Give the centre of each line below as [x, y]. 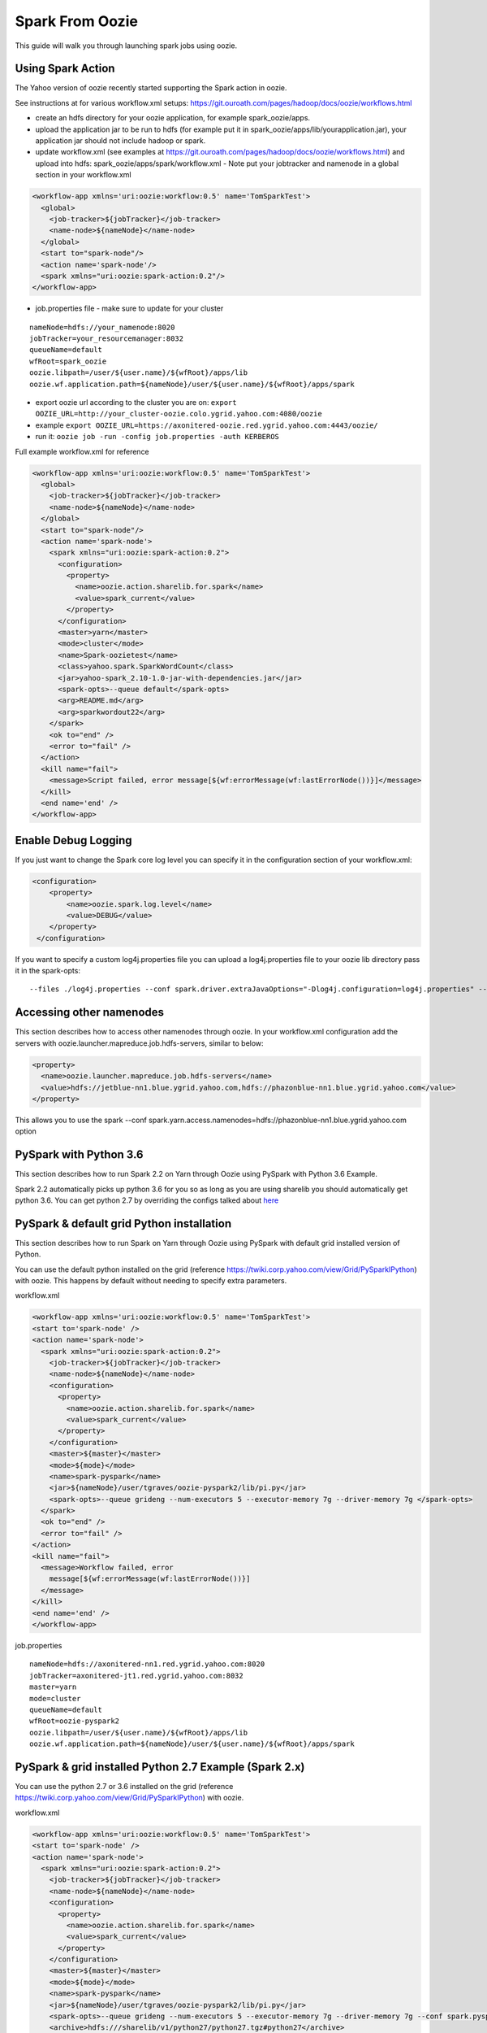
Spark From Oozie [76, 21]
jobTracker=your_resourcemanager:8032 [107, 339]
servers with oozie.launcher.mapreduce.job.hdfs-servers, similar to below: [139, 1043]
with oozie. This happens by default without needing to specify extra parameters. [151, 1281]
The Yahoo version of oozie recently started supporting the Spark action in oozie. [151, 88]
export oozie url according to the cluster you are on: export [136, 403]
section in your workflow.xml [83, 175]
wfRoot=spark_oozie [68, 361]
